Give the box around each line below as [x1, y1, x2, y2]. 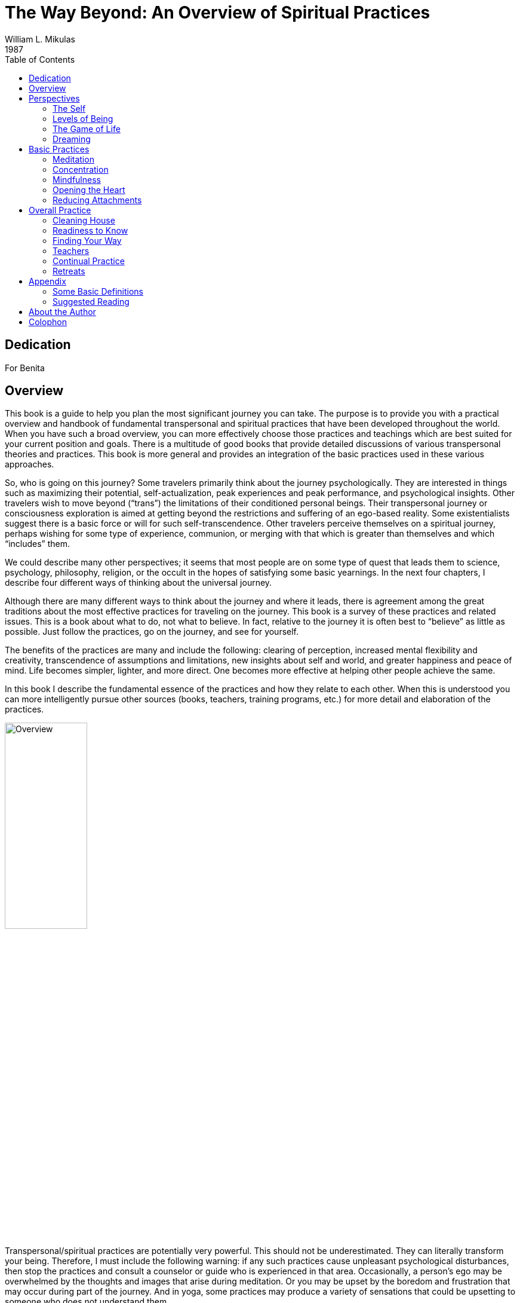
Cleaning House [53, 215, 115, 225]
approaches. [5, 459, 54, 470]
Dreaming [53, 133, 91, 144]
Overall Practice [29, 204, 91, 215]
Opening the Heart [53, 184, 125, 195]
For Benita [5, 362, 45, 373]
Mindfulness [53, 174, 101, 185]
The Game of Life [53, 123, 121, 134]
